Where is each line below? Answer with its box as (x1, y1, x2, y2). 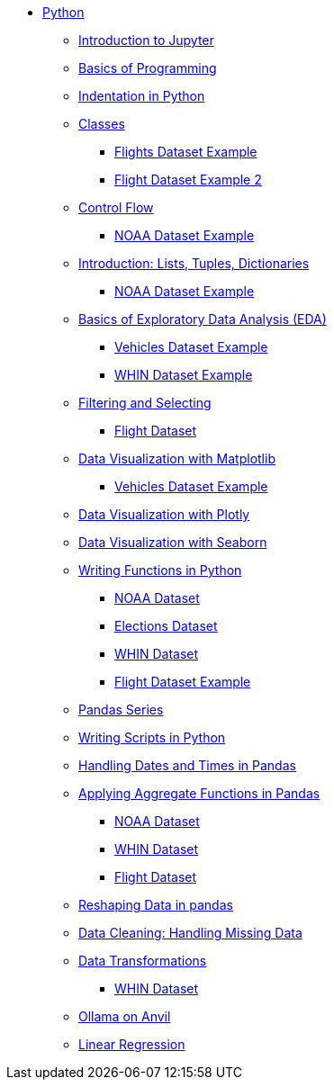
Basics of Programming (78, 60, 217, 76)
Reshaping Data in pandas (78, 897, 233, 912)
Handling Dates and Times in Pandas (78, 758, 296, 773)
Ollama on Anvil (78, 1009, 171, 1024)
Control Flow (78, 200, 154, 215)
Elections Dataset (114, 618, 218, 633)
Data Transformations (78, 953, 207, 968)
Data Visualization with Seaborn (78, 535, 267, 550)
